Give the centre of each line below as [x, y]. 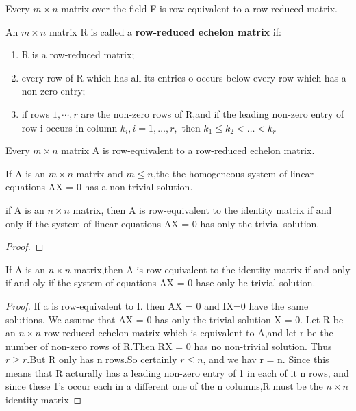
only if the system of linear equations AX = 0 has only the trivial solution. [163, 223]
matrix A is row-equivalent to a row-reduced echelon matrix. [188, 150]
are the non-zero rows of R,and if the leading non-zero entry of [213, 113]
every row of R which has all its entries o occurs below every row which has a [184, 77]
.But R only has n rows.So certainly [102, 359]
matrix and [100, 173]
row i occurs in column [69, 127]
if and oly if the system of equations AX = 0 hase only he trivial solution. [161, 283]
